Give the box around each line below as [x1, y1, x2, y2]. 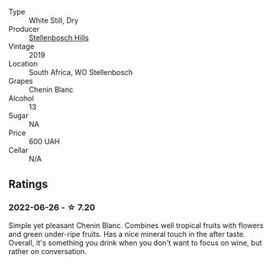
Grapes [8, 77, 33, 85]
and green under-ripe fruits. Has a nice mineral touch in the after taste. [8, 229, 246, 239]
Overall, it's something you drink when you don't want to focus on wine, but [8, 238, 262, 248]
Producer [8, 24, 40, 33]
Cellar [8, 146, 29, 155]
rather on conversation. [8, 246, 87, 256]
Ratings [8, 178, 49, 191]
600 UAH [29, 137, 60, 146]
